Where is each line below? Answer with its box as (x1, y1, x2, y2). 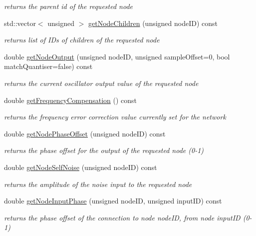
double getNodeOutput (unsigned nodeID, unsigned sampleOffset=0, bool (4, 51, 230, 61)
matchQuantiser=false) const (4, 61, 93, 71)
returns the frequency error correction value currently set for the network (4, 111, 226, 122)
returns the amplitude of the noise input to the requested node (4, 178, 192, 189)
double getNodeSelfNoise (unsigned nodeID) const (4, 161, 157, 172)
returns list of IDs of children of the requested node (4, 34, 160, 45)
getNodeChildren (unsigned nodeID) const (88, 17, 218, 28)
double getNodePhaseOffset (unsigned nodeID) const (4, 128, 166, 138)
